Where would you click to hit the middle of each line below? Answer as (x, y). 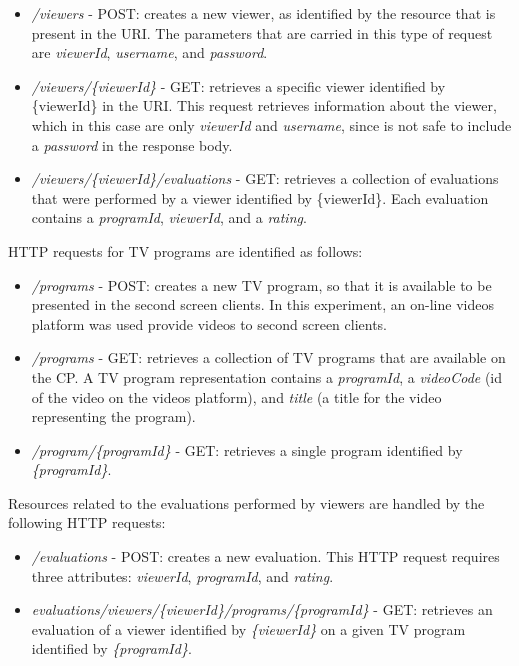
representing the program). (113, 416)
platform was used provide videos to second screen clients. (209, 323)
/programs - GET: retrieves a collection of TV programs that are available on (268, 357)
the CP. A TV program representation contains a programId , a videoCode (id (267, 376)
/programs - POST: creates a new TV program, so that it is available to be (261, 284)
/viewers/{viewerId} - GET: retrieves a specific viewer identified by (238, 85)
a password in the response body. (132, 144)
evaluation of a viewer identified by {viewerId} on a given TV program (248, 628)
